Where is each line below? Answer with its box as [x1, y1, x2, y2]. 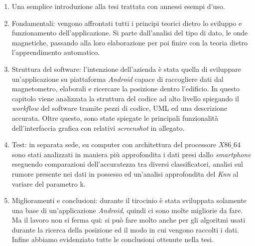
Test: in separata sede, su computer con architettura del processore [11, 139, 216, 150]
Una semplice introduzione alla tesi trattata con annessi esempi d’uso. [11, 1, 225, 11]
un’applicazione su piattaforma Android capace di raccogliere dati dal [11, 73, 224, 84]
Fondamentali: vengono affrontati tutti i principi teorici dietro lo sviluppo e [11, 17, 242, 28]
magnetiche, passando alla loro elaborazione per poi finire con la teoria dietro [11, 37, 248, 47]
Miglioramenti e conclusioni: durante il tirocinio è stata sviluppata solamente [11, 195, 247, 206]
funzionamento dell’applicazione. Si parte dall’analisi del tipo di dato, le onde [11, 27, 248, 38]
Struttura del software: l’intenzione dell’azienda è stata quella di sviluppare [11, 63, 241, 74]
